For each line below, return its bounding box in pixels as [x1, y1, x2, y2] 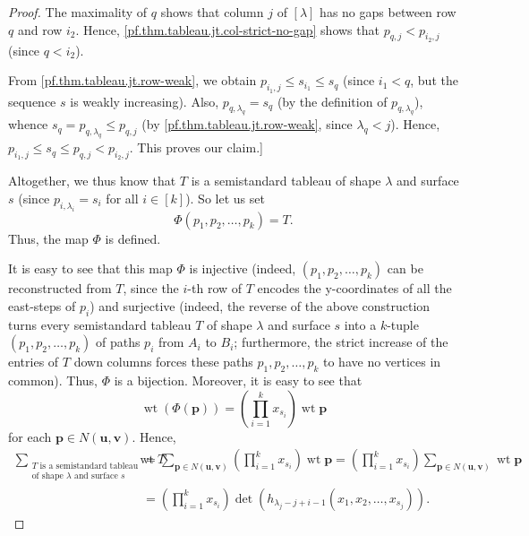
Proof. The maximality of [8, 3, 148, 21]
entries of [8, 352, 59, 371]
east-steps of [8, 296, 76, 315]
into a [344, 315, 377, 333]
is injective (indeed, [189, 259, 296, 278]
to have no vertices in [323, 352, 441, 371]
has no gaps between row [320, 3, 456, 21]
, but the [410, 71, 458, 90]
